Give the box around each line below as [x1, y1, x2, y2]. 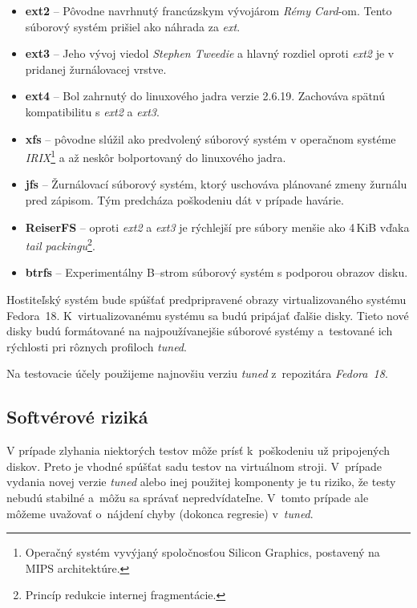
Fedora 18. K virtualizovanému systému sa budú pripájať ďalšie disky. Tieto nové [6, 306, 409, 323]
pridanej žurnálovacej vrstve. [25, 60, 167, 77]
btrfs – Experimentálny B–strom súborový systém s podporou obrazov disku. [25, 264, 408, 281]
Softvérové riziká [6, 404, 148, 429]
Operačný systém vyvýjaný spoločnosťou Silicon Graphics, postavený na [25, 544, 380, 561]
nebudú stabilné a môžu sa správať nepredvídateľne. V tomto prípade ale [6, 488, 369, 505]
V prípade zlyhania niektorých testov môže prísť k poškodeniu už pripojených [6, 442, 390, 459]
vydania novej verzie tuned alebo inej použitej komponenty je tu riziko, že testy [6, 473, 396, 490]
